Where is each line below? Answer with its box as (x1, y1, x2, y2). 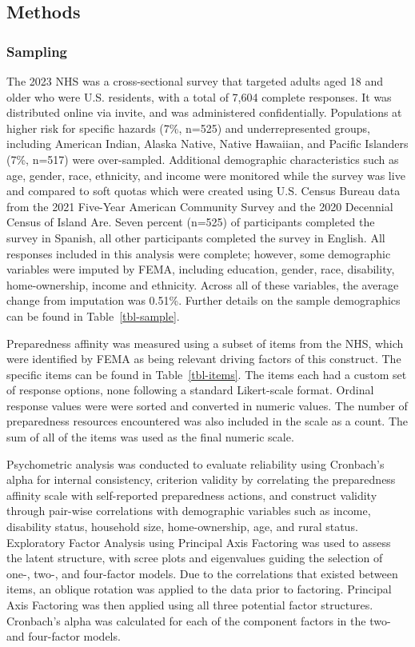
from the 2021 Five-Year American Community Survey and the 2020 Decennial (6, 198, 393, 214)
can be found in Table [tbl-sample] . (6, 307, 180, 324)
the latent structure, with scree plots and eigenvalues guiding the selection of (6, 549, 383, 566)
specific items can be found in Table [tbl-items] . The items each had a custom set (6, 365, 407, 382)
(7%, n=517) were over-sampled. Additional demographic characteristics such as (6, 150, 399, 167)
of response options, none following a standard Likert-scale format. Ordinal (6, 381, 374, 398)
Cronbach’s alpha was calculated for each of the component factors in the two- (6, 612, 391, 629)
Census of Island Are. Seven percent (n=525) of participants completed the (6, 214, 375, 230)
